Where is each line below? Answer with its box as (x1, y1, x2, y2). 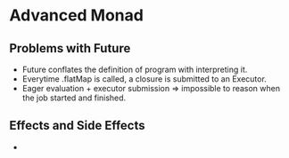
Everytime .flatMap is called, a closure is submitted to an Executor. (21, 74, 268, 84)
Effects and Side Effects (9, 118, 145, 133)
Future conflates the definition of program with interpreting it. (21, 64, 248, 75)
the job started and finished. (21, 92, 127, 103)
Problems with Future (9, 41, 131, 56)
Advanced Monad (9, 5, 144, 26)
